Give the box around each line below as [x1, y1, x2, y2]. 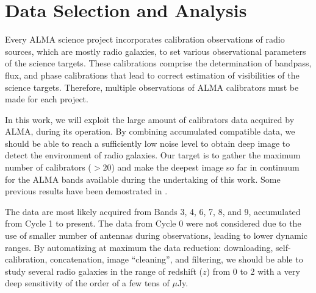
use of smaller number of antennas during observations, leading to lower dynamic [5, 229, 308, 242]
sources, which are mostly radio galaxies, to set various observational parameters [5, 44, 306, 57]
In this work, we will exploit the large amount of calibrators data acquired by [5, 113, 295, 125]
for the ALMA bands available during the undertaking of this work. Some [5, 172, 281, 185]
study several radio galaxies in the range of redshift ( [5, 264, 203, 277]
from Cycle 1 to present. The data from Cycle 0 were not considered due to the [5, 217, 301, 230]
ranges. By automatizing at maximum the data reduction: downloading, [5, 241, 273, 253]
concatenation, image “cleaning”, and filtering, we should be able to [49, 253, 303, 266]
